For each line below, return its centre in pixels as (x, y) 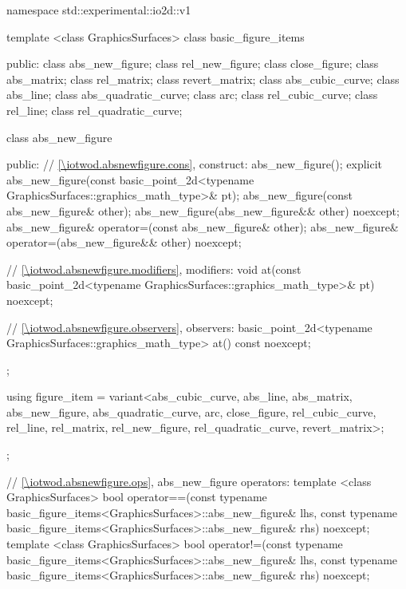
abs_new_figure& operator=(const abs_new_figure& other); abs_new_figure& (203, 226)
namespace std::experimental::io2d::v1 (99, 10)
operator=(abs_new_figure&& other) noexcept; (124, 242)
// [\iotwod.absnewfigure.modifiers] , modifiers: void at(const (154, 269)
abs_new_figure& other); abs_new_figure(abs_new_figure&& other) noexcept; (203, 210)
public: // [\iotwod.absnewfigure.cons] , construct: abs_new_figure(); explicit (195, 164)
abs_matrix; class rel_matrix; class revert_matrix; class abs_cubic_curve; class (203, 79)
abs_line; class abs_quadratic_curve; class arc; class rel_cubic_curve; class (192, 95)
